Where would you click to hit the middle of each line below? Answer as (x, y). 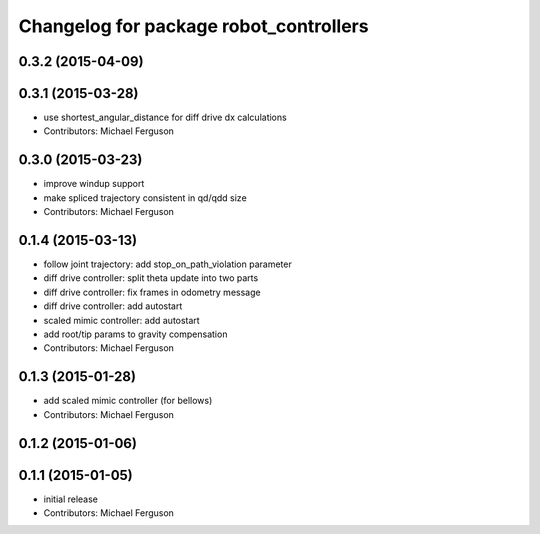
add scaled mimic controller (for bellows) (128, 401)
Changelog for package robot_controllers (193, 26)
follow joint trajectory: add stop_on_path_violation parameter (167, 264)
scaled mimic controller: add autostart (121, 320)
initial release (71, 499)
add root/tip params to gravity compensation (135, 334)
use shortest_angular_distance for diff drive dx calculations (165, 117)
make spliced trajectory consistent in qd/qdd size (145, 197)
